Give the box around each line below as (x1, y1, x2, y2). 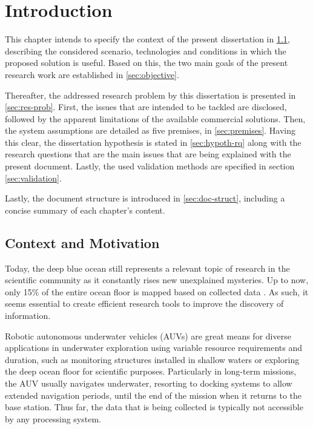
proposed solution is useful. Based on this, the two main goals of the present (5, 56, 288, 69)
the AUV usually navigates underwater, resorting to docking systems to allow (5, 376, 292, 389)
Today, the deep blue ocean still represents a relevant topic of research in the (5, 261, 290, 274)
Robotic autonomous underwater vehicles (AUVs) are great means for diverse (5, 329, 291, 342)
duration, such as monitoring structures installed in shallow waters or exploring (5, 353, 300, 365)
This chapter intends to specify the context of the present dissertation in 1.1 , (5, 33, 290, 45)
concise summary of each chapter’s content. (5, 203, 165, 216)
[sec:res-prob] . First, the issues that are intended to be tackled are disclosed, (5, 100, 287, 113)
